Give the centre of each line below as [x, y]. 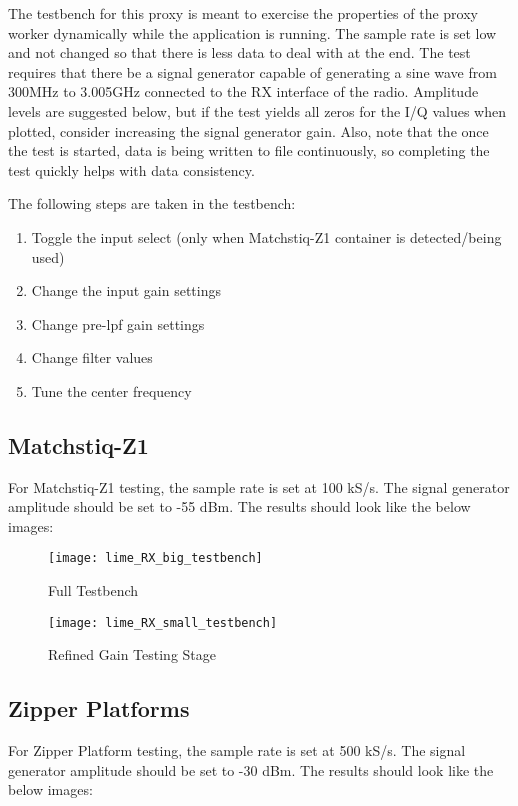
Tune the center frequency [111, 390]
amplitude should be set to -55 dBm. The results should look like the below [239, 506]
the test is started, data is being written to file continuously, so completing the [249, 150]
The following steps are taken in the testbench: [152, 203]
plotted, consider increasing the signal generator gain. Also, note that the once [248, 130]
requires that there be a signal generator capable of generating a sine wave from [252, 71]
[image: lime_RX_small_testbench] [163, 622]
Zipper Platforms [99, 708]
